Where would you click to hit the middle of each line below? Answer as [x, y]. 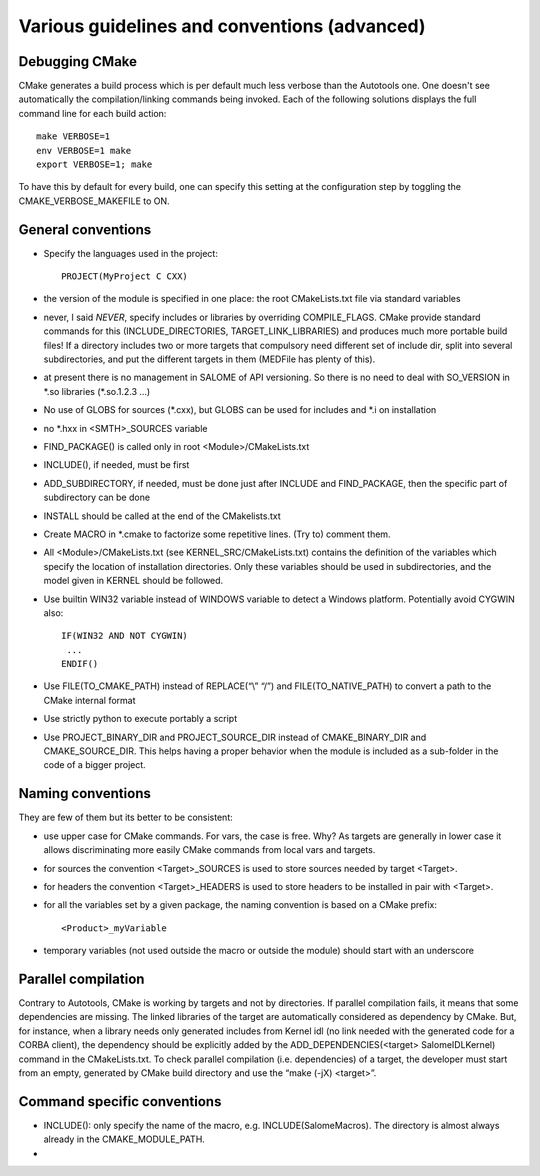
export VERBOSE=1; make [94, 164]
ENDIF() [80, 664]
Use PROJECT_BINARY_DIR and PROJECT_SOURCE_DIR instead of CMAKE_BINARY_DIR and [235, 737]
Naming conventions [85, 793]
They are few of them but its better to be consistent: [126, 817]
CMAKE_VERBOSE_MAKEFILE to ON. [94, 201]
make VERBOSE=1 [73, 136]
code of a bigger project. [95, 765]
